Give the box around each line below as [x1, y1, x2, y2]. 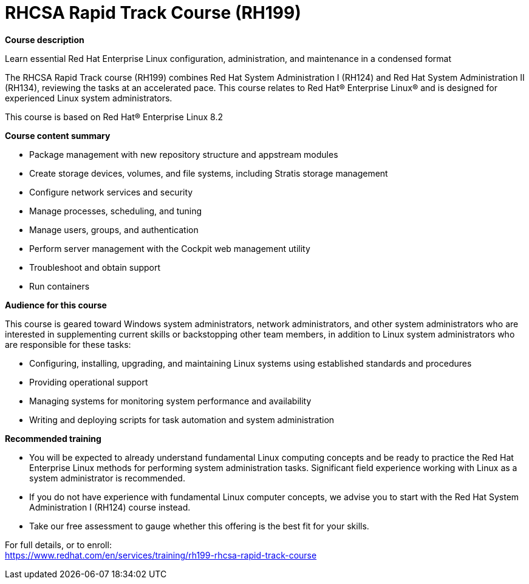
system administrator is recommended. [29, 472, 185, 483]
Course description [5, 34, 84, 45]
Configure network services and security [29, 186, 193, 197]
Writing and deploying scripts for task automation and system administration [29, 414, 335, 425]
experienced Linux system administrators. [5, 92, 172, 103]
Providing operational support [29, 376, 148, 387]
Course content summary [5, 130, 111, 141]
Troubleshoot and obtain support [29, 262, 161, 273]
